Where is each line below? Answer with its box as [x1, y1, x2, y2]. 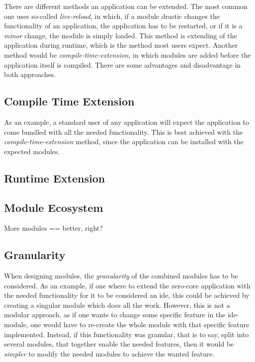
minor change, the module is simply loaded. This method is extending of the [4, 30, 237, 40]
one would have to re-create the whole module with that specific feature [30, 319, 250, 330]
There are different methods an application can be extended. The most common [4, 1, 248, 11]
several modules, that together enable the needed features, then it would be [4, 339, 234, 349]
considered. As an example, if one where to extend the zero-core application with [4, 280, 251, 290]
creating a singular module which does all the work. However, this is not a [4, 299, 230, 310]
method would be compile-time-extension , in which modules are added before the [4, 49, 251, 60]
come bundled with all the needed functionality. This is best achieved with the [4, 126, 243, 137]
